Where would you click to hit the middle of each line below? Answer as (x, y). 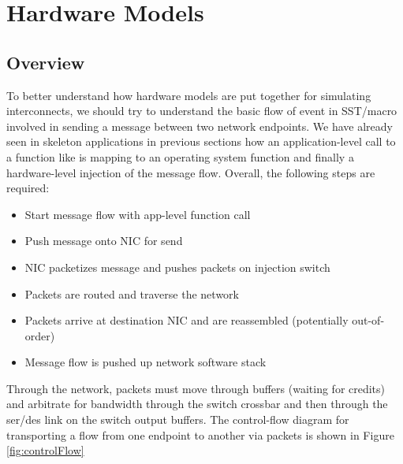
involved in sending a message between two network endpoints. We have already (200, 126)
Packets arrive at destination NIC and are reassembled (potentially (187, 320)
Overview (46, 62)
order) (40, 335)
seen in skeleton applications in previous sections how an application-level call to (201, 141)
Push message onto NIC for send (104, 241)
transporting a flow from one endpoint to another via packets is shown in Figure (200, 434)
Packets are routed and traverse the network (132, 293)
